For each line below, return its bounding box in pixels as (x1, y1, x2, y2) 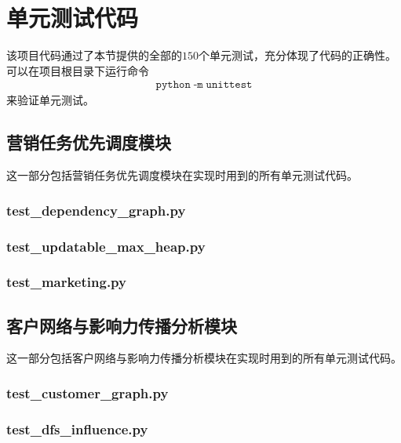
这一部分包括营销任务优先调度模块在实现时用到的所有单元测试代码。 (6, 167, 358, 183)
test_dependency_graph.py (6, 200, 186, 220)
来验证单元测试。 (6, 92, 94, 108)
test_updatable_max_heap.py (6, 236, 206, 256)
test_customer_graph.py (6, 383, 169, 402)
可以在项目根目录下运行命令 (6, 62, 149, 78)
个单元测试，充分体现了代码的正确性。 (199, 47, 396, 64)
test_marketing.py (6, 272, 126, 292)
